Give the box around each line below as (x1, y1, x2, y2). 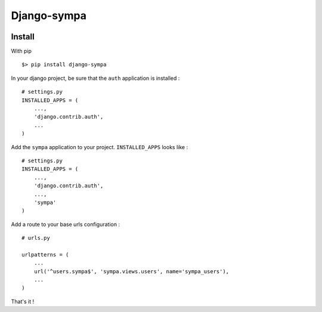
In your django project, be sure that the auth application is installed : (11, 75, 180, 82)
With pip (11, 48, 32, 55)
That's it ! (11, 298, 35, 305)
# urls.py (21, 234, 50, 242)
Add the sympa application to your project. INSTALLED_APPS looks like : (11, 143, 188, 150)
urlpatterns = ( (21, 251, 69, 258)
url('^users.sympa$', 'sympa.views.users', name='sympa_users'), (33, 268, 230, 274)
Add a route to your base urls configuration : (11, 221, 120, 228)
